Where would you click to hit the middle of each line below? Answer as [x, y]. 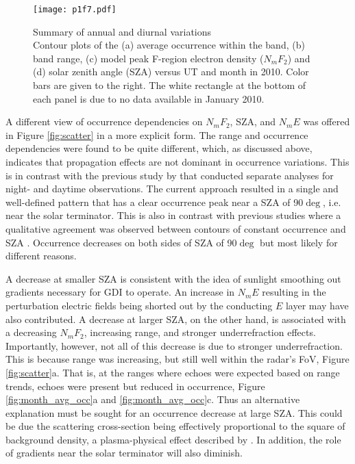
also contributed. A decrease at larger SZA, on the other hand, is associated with [176, 319]
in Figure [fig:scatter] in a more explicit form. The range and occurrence [157, 134]
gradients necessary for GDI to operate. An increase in [120, 292]
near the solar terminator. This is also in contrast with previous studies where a [173, 215]
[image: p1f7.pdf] [75, 10]
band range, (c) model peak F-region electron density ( [148, 58]
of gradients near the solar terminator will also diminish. [124, 453]
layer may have [317, 305]
